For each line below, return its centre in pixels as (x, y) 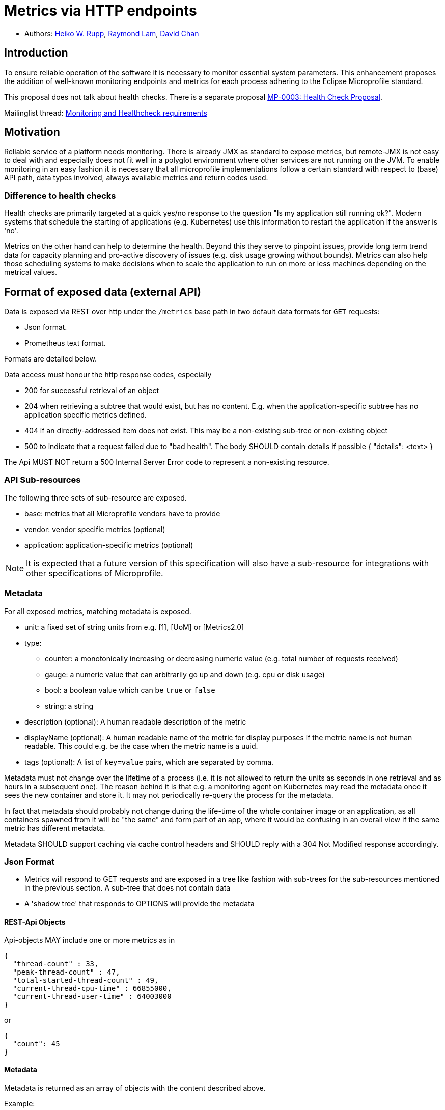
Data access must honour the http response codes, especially (108, 375)
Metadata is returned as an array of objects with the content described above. (135, 1088)
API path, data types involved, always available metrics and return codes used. (136, 178)
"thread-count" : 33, (55, 964)
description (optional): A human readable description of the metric (135, 721)
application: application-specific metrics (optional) (109, 545)
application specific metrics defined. (86, 415)
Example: (20, 1103)
